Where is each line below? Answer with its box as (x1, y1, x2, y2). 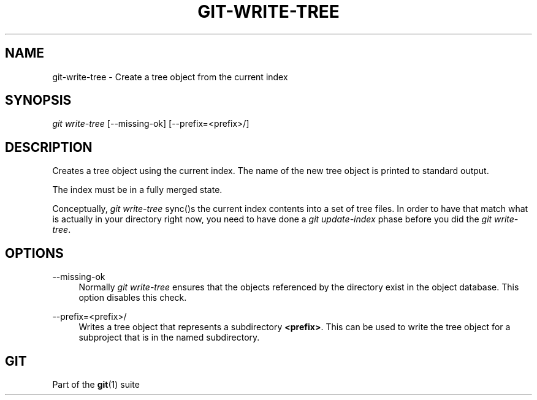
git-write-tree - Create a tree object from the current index (52, 71, 288, 82)
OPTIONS (5, 245, 64, 261)
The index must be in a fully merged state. (52, 184, 223, 195)
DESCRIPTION (5, 139, 93, 155)
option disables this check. (78, 292, 187, 303)
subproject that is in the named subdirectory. (78, 332, 260, 343)
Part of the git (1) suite (52, 379, 140, 390)
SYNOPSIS (5, 92, 72, 108)
